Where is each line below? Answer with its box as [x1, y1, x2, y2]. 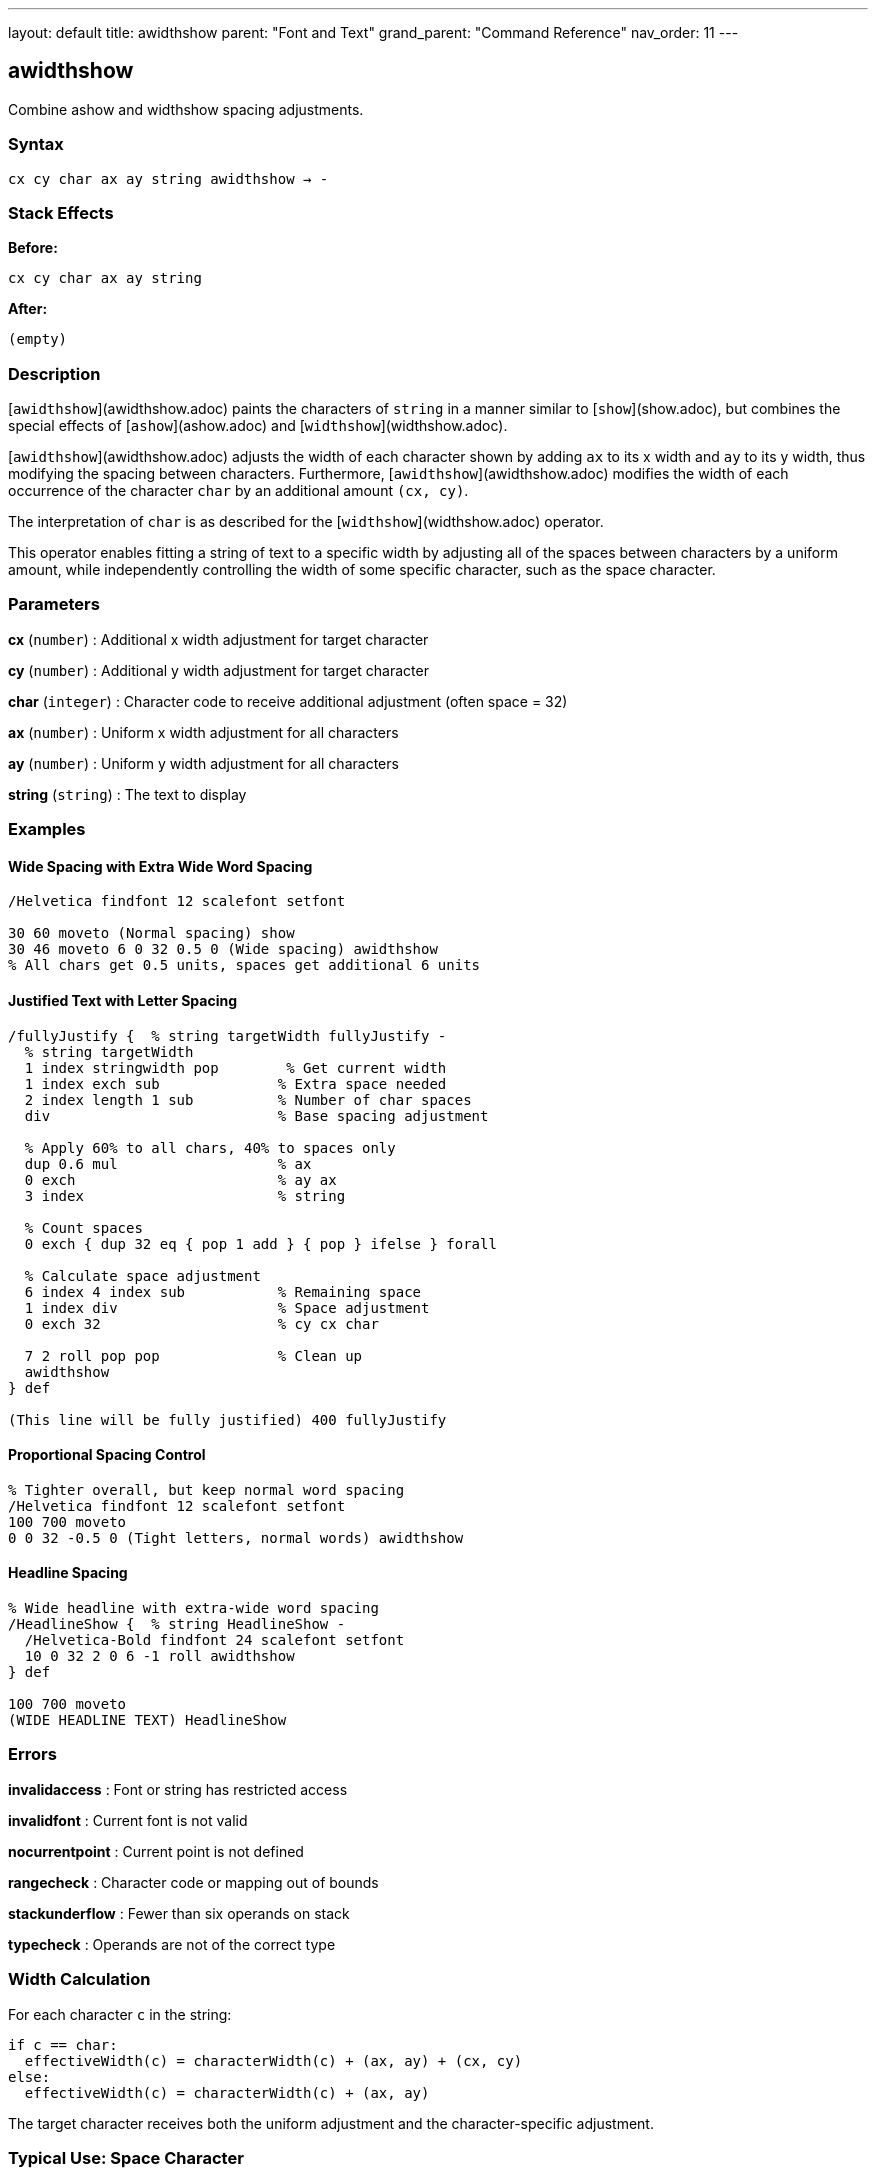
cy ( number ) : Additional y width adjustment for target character [8, 661, 429, 679]
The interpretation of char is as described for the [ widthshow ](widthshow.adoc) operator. [8, 513, 604, 531]
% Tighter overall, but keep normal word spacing [8, 1481, 405, 1498]
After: [8, 300, 48, 318]
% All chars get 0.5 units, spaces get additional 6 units [8, 957, 481, 974]
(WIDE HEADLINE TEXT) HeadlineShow [8, 1712, 287, 1729]
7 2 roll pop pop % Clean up [24, 1347, 363, 1364]
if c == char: [8, 2036, 118, 2053]
